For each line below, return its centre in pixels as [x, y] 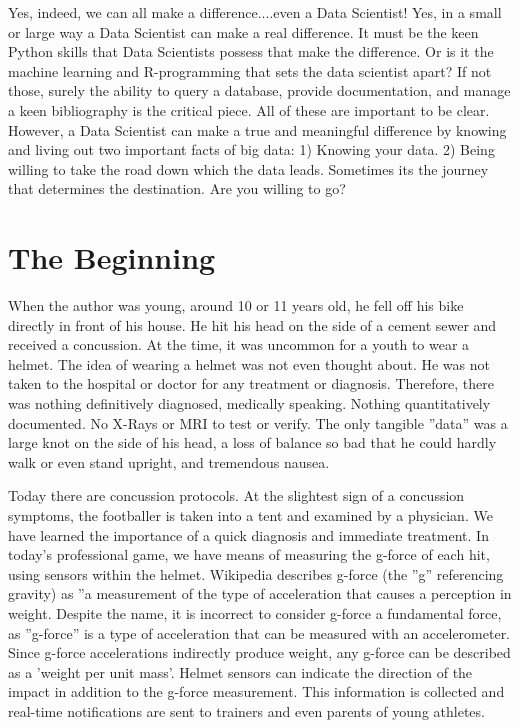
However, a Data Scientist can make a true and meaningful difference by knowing [257, 129]
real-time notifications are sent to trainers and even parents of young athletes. [246, 710]
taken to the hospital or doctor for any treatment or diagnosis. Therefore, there [251, 383]
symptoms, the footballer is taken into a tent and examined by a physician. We [250, 515]
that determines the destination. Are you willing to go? [177, 188]
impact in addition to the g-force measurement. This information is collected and [256, 691]
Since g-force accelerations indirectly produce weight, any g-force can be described [259, 652]
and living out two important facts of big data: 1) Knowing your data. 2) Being [251, 149]
